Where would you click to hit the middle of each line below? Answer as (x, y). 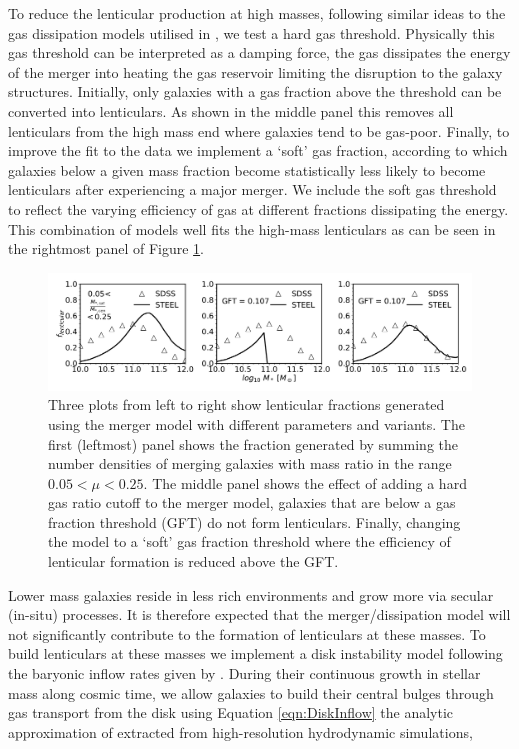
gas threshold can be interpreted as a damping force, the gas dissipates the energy (259, 52)
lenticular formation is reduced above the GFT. (193, 561)
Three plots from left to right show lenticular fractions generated (246, 404)
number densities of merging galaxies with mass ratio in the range (250, 463)
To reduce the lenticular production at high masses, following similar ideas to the (257, 13)
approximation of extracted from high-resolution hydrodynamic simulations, (240, 731)
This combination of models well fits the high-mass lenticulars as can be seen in (252, 228)
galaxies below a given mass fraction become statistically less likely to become (247, 169)
